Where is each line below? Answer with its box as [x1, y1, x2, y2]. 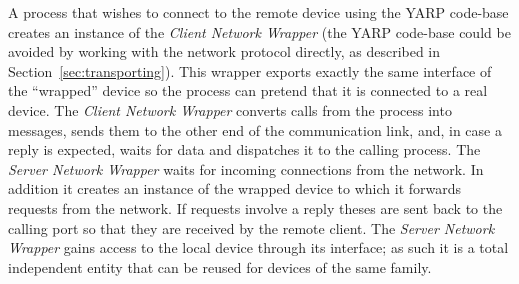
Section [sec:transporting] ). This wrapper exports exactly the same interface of [8, 60, 492, 81]
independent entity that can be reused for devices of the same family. [8, 256, 432, 277]
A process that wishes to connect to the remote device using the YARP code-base [8, 2, 509, 22]
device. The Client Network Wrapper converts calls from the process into [8, 99, 452, 120]
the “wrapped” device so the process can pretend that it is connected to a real [8, 80, 488, 101]
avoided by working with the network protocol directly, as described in [8, 41, 441, 62]
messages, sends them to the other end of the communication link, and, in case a [8, 119, 502, 140]
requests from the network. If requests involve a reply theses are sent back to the [8, 197, 503, 218]
